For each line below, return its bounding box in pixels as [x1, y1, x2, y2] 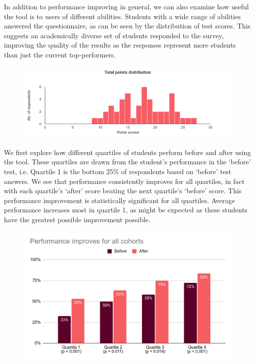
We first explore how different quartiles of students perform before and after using [4, 147, 251, 157]
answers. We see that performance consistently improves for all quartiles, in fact [4, 176, 245, 186]
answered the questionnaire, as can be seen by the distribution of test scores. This [4, 21, 251, 31]
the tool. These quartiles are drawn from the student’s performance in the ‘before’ [4, 156, 251, 167]
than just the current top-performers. [4, 49, 116, 59]
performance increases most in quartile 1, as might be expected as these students [4, 205, 248, 215]
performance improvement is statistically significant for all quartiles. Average [4, 195, 235, 205]
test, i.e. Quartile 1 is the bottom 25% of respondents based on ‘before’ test [4, 166, 231, 177]
